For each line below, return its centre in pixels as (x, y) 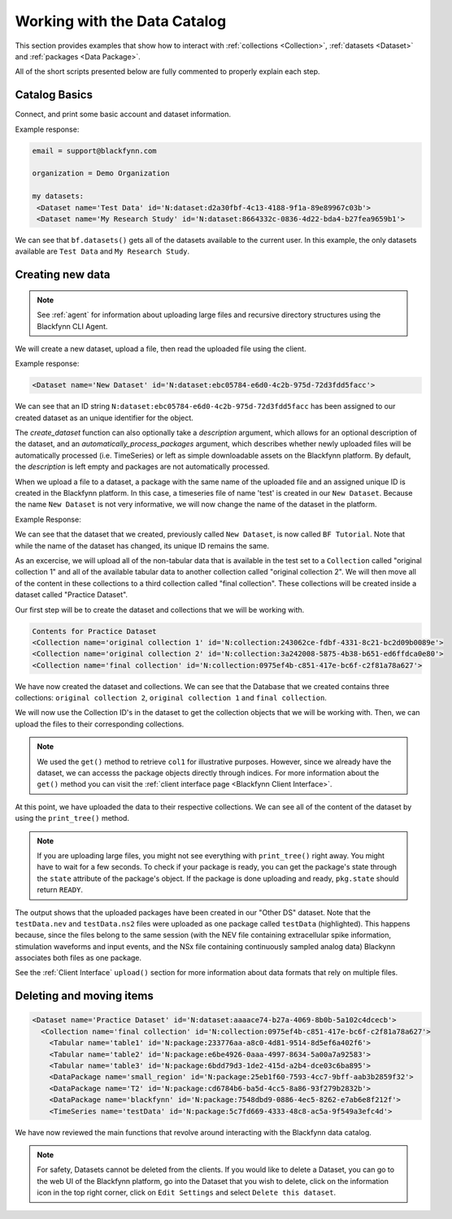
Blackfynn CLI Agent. (72, 326)
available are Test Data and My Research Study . (102, 251)
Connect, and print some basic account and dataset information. (123, 115)
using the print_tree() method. (72, 818)
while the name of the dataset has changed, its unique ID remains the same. (142, 545)
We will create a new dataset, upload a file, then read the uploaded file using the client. (161, 349)
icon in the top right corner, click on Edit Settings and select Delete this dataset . (187, 1193)
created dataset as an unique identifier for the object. (104, 418)
